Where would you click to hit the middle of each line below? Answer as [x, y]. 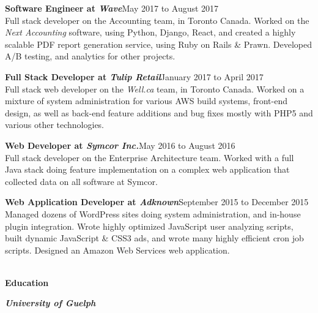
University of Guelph [50, 303]
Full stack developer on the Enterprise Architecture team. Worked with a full [150, 157]
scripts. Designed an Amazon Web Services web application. [117, 250]
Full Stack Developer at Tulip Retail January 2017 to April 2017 [134, 76]
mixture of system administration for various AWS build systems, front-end [146, 101]
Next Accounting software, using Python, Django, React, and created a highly [150, 32]
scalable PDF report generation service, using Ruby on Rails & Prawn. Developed [158, 44]
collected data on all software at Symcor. [81, 181]
